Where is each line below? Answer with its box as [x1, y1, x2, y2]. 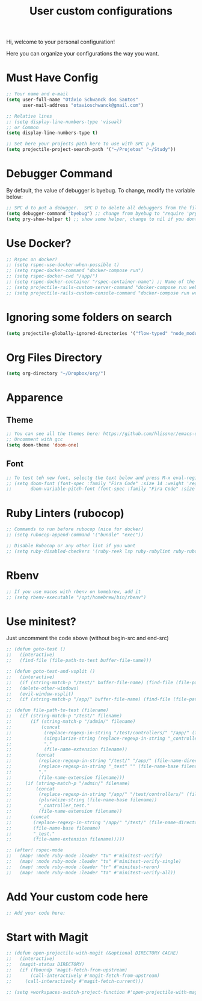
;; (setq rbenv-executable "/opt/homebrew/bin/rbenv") [6, 594, 147, 600]
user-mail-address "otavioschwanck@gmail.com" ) [22, 102, 144, 108]
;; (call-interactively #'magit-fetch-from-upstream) [6, 973, 161, 979]
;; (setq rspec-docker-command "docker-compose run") [6, 267, 144, 274]
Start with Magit [6, 930, 88, 944]
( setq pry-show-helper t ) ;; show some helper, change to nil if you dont [6, 216, 198, 222]
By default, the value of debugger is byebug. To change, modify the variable [6, 186, 195, 194]
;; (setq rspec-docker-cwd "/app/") [6, 273, 98, 279]
